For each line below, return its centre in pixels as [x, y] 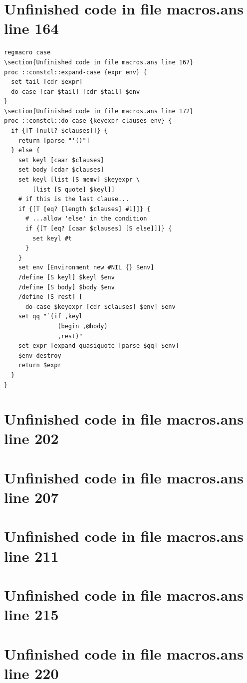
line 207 [31, 497]
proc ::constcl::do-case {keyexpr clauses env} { [88, 121]
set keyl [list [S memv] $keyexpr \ [79, 180]
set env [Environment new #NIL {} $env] [86, 268]
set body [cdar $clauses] [61, 170]
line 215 [31, 614]
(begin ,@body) [83, 326]
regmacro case [27, 53]
